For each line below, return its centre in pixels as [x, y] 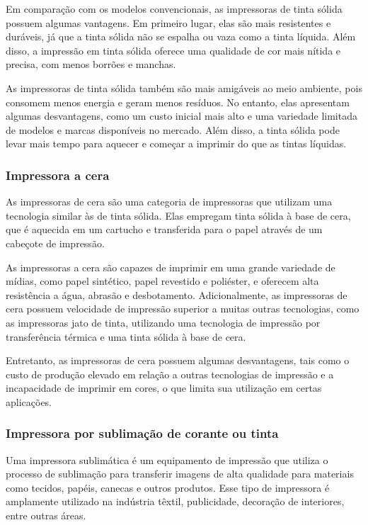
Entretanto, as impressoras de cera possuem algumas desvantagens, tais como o [178, 360]
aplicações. [29, 401]
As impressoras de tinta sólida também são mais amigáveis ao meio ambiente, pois [184, 87]
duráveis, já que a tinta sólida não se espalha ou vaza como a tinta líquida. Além [181, 36]
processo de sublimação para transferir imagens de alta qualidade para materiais [180, 474]
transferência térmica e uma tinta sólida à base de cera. [126, 336]
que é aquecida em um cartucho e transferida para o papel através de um [164, 229]
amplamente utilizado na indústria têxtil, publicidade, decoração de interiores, [175, 501]
